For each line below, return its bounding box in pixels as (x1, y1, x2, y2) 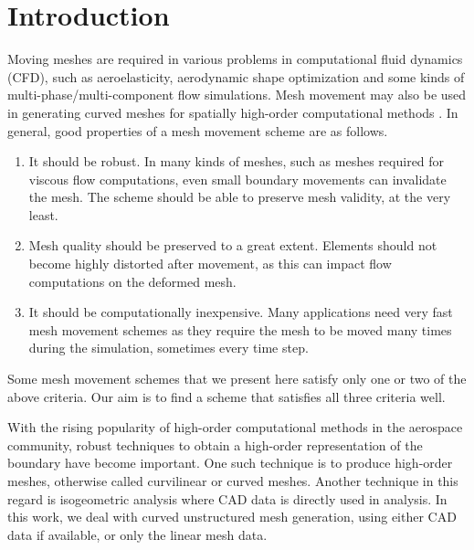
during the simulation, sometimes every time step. (28, 338, 309, 357)
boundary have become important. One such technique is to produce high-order (7, 453, 453, 472)
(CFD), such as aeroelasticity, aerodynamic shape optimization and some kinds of (7, 67, 465, 86)
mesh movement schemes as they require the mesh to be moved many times (28, 320, 452, 339)
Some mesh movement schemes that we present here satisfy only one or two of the (7, 369, 467, 388)
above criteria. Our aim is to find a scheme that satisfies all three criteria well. (7, 386, 446, 406)
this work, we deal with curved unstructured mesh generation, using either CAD (7, 507, 457, 526)
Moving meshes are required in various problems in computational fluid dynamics (7, 49, 463, 69)
